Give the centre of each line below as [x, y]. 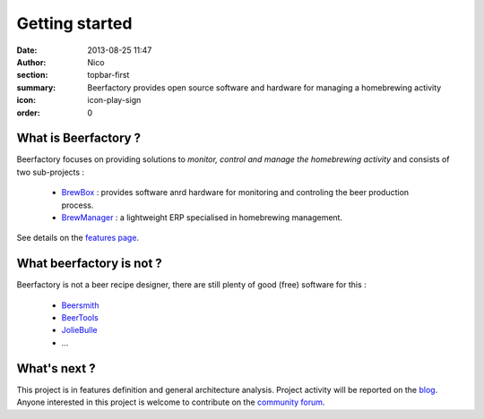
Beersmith [80, 305]
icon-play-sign [114, 100]
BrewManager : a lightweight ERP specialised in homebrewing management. [202, 217]
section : [32, 75]
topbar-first [108, 75]
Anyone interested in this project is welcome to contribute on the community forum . [171, 402]
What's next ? [56, 368]
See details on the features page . [78, 238]
